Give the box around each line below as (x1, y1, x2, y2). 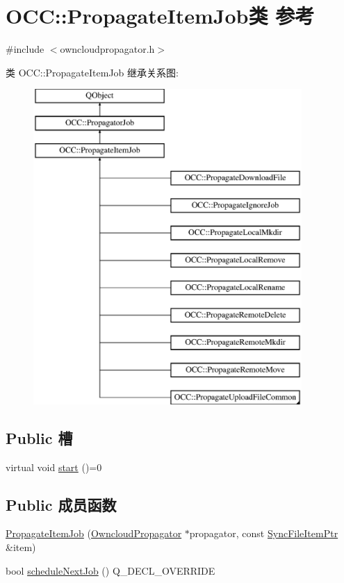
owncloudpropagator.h (60, 42, 155, 56)
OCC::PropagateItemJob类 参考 (6, 1, 315, 30)
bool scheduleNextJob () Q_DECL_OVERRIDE (6, 563, 215, 577)
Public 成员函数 (6, 493, 117, 515)
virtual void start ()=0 (6, 459, 102, 474)
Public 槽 (6, 427, 73, 448)
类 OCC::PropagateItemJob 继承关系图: (6, 65, 179, 79)
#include (6, 42, 44, 56)
